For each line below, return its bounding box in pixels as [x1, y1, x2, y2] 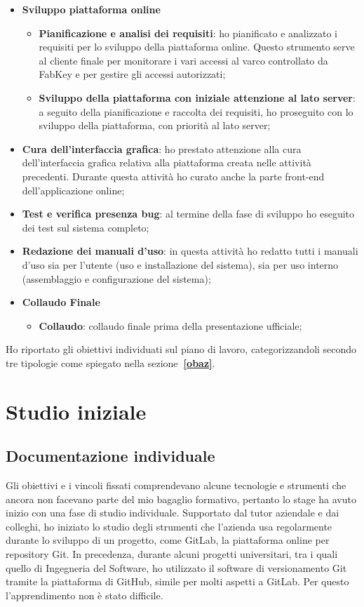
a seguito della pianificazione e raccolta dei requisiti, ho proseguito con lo [39, 104, 353, 119]
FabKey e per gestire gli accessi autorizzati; [39, 67, 226, 81]
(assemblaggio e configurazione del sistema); [22, 271, 211, 286]
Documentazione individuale [6, 445, 215, 467]
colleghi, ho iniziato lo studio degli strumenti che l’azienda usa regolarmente [6, 519, 332, 533]
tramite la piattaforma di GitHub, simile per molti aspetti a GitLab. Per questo [6, 574, 349, 589]
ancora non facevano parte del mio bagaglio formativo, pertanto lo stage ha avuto [6, 491, 356, 506]
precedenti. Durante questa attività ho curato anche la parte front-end [22, 168, 325, 183]
